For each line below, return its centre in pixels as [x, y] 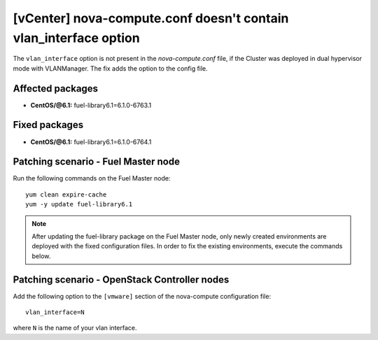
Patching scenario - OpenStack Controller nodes [121, 279]
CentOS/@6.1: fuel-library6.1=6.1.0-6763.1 [91, 105]
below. [41, 256]
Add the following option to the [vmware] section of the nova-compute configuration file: [142, 296]
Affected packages [55, 88]
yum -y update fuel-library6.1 [79, 204]
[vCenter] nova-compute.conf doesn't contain [151, 18]
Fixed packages [48, 125]
